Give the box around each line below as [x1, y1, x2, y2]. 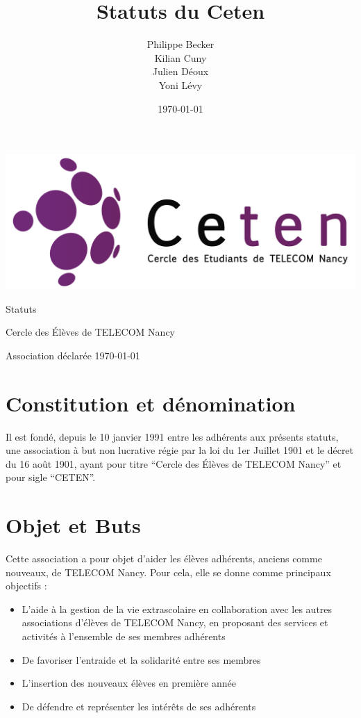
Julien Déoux [152, 64, 209, 79]
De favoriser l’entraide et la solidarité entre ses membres [22, 652, 261, 667]
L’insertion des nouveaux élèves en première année [22, 676, 236, 690]
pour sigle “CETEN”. [6, 470, 96, 484]
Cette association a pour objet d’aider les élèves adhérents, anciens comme [6, 551, 322, 566]
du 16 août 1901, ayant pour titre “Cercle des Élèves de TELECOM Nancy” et [6, 456, 342, 471]
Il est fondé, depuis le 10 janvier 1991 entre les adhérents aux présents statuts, [6, 429, 339, 443]
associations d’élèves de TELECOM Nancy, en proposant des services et [22, 615, 328, 630]
